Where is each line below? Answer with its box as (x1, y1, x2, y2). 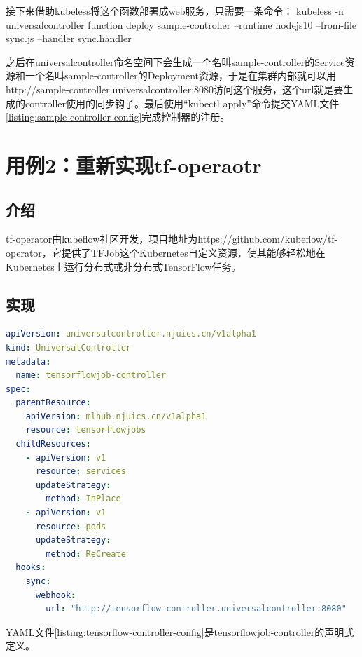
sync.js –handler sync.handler (6, 31, 132, 46)
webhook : (35, 590, 76, 600)
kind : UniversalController (6, 342, 131, 353)
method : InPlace (46, 494, 121, 504)
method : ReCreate (46, 548, 126, 559)
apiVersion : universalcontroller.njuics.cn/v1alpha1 (6, 329, 256, 339)
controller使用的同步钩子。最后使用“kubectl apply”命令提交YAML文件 (25, 95, 340, 110)
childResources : (15, 439, 91, 449)
